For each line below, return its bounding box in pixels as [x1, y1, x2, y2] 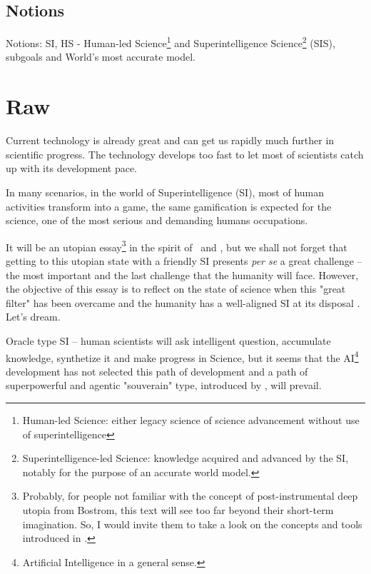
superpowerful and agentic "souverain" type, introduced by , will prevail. [6, 378, 322, 393]
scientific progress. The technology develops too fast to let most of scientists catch [6, 146, 364, 161]
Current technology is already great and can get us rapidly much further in [6, 133, 335, 148]
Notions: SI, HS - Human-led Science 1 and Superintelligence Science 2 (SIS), [6, 34, 335, 50]
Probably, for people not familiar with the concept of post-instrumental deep [22, 488, 358, 503]
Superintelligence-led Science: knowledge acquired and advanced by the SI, [22, 450, 349, 465]
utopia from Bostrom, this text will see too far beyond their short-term [22, 502, 334, 517]
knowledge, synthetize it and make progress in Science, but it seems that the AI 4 [6, 348, 359, 365]
